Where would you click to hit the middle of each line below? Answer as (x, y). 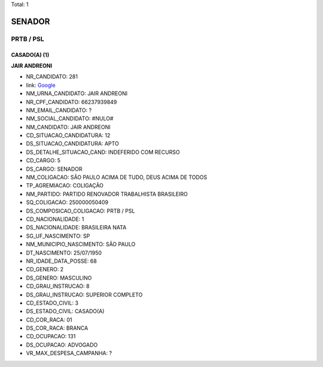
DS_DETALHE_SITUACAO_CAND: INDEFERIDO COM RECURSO (103, 152)
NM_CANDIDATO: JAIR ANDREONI (68, 127)
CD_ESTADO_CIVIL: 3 (52, 303)
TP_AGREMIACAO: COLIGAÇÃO (65, 186)
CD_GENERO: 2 (45, 269)
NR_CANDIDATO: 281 (52, 77)
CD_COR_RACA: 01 (49, 320)
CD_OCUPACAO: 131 (51, 336)
